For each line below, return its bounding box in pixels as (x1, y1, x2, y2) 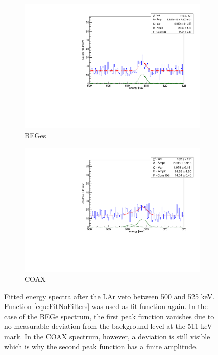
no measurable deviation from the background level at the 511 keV (4, 321, 212, 332)
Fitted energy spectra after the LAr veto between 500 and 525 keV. (4, 291, 215, 301)
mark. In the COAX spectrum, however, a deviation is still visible (4, 330, 210, 341)
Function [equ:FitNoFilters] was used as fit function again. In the (4, 301, 208, 312)
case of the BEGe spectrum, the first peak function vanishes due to (4, 311, 214, 321)
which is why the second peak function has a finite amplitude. (4, 341, 198, 351)
